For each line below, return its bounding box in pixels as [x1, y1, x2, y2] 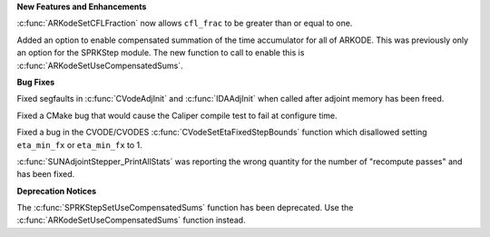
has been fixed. [16, 169, 75, 180]
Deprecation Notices [16, 185, 97, 196]
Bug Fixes [16, 76, 55, 87]
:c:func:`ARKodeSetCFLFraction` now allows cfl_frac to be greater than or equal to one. [16, 18, 353, 29]
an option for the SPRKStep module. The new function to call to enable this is [16, 47, 305, 58]
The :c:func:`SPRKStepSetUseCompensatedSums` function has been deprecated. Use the [16, 202, 354, 213]
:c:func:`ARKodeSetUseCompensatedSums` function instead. [16, 214, 246, 226]
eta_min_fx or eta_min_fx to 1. [16, 139, 142, 150]
